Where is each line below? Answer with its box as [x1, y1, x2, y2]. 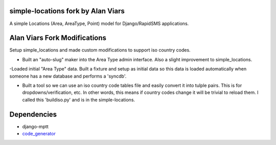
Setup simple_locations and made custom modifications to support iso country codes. [9, 47, 191, 53]
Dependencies [9, 110, 57, 118]
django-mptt [22, 123, 49, 130]
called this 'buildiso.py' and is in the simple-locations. [22, 96, 135, 103]
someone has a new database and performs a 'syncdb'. [9, 73, 127, 79]
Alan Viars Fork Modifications [9, 34, 107, 42]
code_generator [22, 131, 56, 137]
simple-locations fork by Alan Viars [9, 7, 125, 15]
